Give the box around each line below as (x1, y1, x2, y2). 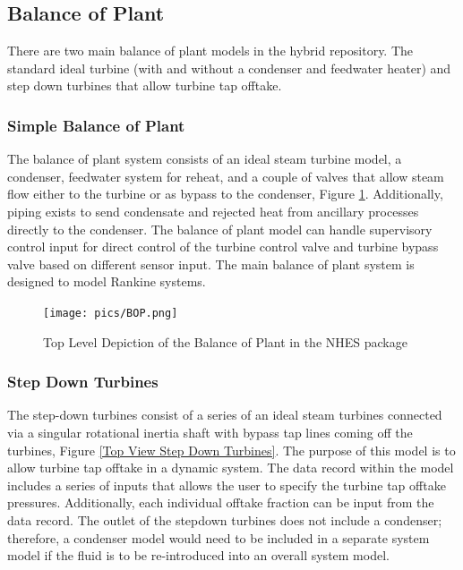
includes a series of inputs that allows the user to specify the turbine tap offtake (7, 475, 446, 494)
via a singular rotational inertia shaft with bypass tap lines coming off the (7, 423, 413, 442)
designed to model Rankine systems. (7, 272, 206, 291)
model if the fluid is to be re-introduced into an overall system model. (7, 546, 390, 565)
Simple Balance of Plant (7, 114, 185, 136)
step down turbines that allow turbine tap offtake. (7, 76, 282, 95)
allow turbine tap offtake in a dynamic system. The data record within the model (7, 458, 454, 477)
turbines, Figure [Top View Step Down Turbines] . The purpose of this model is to (7, 440, 456, 459)
